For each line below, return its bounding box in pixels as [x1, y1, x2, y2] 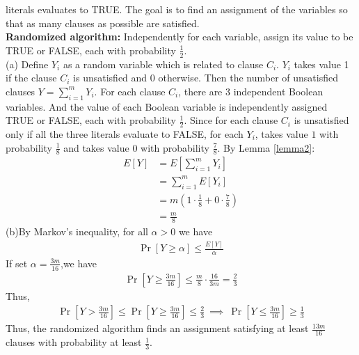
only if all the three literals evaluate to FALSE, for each [6, 127, 244, 141]
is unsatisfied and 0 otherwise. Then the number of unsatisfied [73, 70, 338, 85]
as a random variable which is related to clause [63, 56, 264, 71]
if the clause [6, 70, 57, 85]
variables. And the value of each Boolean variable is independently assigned [6, 99, 328, 113]
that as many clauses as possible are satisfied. [6, 15, 200, 30]
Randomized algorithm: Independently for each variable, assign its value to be [6, 29, 353, 44]
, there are [178, 84, 223, 98]
